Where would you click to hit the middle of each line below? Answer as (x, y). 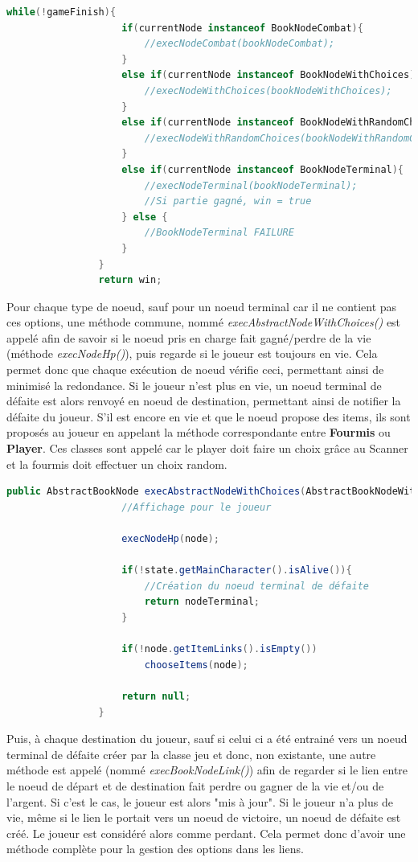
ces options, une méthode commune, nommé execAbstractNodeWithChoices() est (204, 322)
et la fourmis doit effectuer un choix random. (117, 464)
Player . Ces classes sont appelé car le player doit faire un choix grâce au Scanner (207, 448)
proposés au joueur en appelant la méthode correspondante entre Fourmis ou (199, 432)
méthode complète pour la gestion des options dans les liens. (155, 849)
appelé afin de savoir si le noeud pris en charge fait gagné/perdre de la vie (189, 337)
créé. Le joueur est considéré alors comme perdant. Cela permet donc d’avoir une (206, 833)
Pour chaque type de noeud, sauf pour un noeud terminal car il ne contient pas (202, 306)
